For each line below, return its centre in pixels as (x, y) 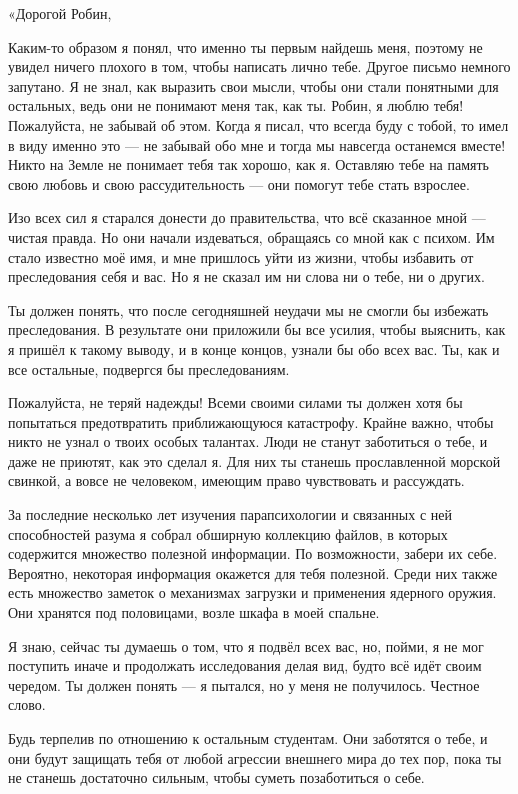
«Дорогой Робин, (60, 13)
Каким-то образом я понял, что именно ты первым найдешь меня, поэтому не (245, 46)
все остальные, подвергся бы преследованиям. (149, 368)
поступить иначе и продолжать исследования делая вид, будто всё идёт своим (245, 665)
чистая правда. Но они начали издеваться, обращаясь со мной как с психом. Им (251, 236)
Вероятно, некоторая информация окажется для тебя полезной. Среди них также (253, 572)
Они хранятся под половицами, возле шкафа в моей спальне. (194, 612)
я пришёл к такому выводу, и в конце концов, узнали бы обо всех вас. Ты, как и (254, 348)
